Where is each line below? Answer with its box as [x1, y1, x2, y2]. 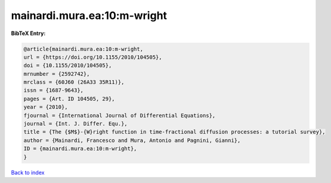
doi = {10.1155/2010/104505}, [23, 62, 112, 69]
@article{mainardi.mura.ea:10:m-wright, [23, 45, 143, 52]
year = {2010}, [23, 104, 68, 111]
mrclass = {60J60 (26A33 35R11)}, [23, 79, 125, 86]
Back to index [11, 169, 45, 176]
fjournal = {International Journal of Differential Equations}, [23, 112, 216, 119]
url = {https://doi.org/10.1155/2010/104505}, [23, 53, 162, 61]
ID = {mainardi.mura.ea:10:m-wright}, [23, 146, 137, 152]
